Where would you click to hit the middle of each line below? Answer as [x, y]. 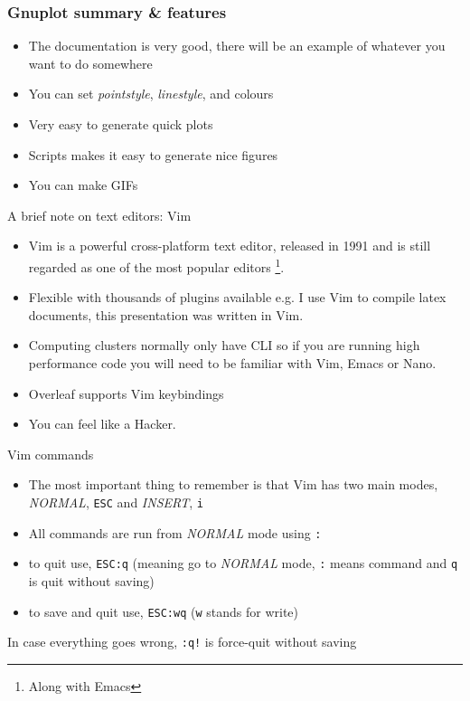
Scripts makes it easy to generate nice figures [153, 154]
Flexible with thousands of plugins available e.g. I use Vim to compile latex [237, 297]
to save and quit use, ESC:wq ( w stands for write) [164, 611]
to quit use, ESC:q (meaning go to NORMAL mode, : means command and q [243, 563]
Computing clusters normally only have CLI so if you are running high [224, 345]
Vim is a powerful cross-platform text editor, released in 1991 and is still [230, 246]
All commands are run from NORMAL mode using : [175, 532]
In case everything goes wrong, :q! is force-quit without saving [182, 642]
